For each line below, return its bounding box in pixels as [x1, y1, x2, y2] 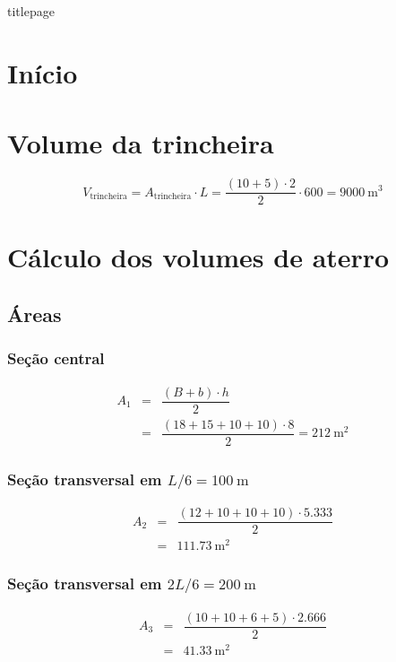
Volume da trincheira [7, 125, 274, 161]
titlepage [7, 2, 55, 20]
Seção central [7, 347, 105, 370]
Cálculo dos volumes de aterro [7, 239, 390, 275]
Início [7, 54, 78, 91]
